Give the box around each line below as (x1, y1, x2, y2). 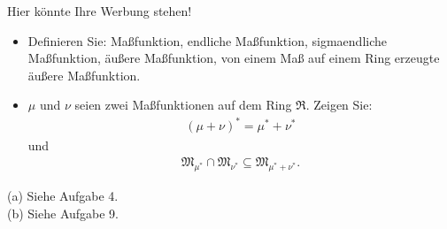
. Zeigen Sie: (305, 95, 373, 114)
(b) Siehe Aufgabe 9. (7, 203, 119, 222)
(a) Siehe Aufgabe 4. (7, 187, 119, 205)
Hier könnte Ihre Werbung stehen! (7, 2, 192, 19)
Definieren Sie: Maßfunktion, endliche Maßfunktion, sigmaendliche (27, 31, 388, 50)
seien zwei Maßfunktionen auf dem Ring (74, 95, 292, 114)
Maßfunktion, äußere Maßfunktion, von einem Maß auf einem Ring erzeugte (27, 49, 440, 67)
